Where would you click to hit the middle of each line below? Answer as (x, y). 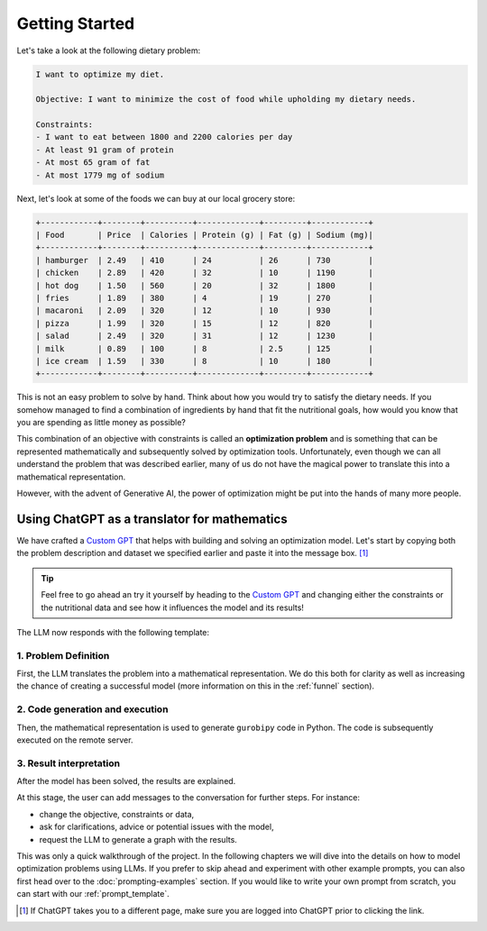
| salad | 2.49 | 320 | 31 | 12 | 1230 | (205, 336)
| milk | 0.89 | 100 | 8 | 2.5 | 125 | (205, 348)
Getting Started (76, 23)
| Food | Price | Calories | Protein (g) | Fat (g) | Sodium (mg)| (205, 235)
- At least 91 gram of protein (105, 150)
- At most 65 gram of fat (93, 163)
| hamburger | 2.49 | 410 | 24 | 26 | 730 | (205, 260)
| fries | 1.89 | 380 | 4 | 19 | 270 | (205, 298)
